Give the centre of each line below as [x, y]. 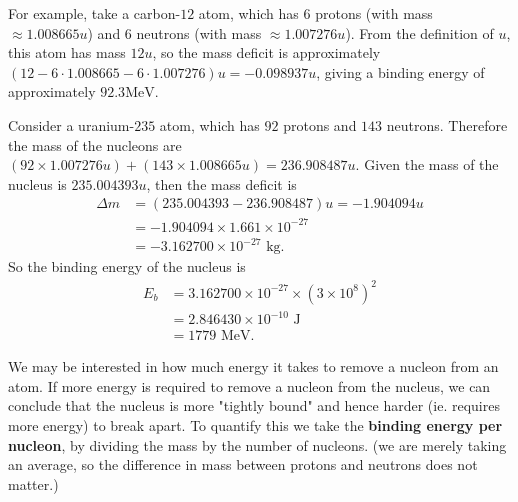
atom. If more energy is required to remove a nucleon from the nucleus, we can [249, 385]
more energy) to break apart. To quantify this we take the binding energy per [255, 424]
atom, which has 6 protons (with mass [315, 13]
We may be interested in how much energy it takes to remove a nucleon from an [253, 366]
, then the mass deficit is [221, 183]
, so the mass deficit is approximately [266, 52]
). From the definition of [419, 32]
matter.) [33, 483]
